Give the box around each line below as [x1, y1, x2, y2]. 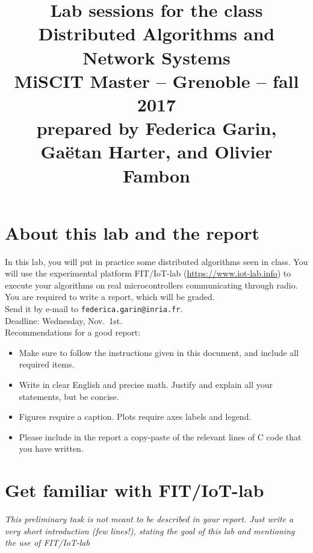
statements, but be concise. [19, 390, 119, 402]
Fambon [123, 163, 190, 187]
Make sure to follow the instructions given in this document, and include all [19, 346, 299, 358]
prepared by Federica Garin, [36, 116, 277, 140]
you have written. [19, 442, 84, 455]
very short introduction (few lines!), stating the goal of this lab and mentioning [5, 524, 295, 537]
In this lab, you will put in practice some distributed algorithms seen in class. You [5, 255, 308, 267]
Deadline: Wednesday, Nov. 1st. [5, 314, 123, 326]
